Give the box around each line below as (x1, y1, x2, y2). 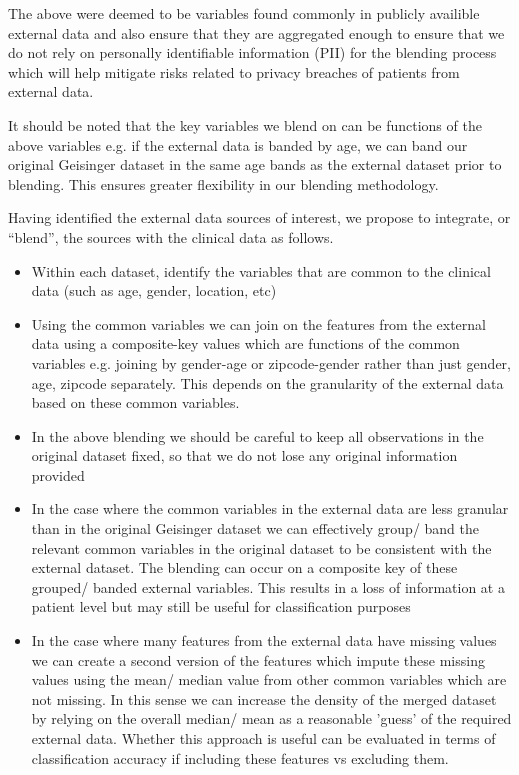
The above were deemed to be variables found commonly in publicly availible (8, 3, 480, 23)
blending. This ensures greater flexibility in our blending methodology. (8, 173, 439, 194)
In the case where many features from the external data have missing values (31, 630, 497, 651)
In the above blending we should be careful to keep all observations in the (31, 425, 484, 446)
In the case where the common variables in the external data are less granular (31, 498, 509, 519)
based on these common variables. (31, 392, 240, 413)
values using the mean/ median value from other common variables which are (31, 669, 507, 690)
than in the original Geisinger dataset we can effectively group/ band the (31, 518, 479, 539)
